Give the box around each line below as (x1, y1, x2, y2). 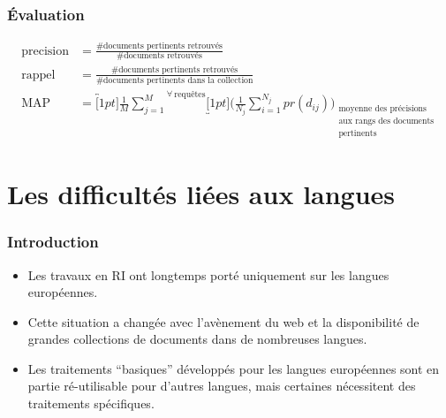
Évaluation (7, 3, 85, 25)
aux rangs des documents (338, 116, 435, 125)
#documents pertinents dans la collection (95, 76, 253, 86)
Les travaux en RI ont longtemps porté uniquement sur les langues (27, 265, 389, 284)
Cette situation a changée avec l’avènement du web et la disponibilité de (27, 312, 420, 331)
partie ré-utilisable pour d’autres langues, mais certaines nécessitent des (27, 376, 416, 395)
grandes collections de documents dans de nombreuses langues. (27, 330, 367, 348)
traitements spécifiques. (27, 394, 155, 413)
